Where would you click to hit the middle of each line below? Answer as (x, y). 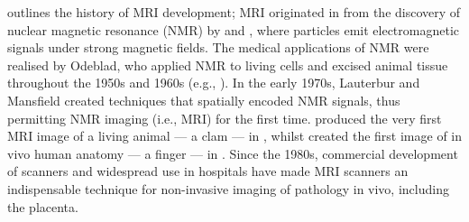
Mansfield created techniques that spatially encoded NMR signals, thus (204, 100)
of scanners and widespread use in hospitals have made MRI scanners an (208, 171)
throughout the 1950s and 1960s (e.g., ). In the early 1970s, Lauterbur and (214, 83)
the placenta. (43, 206)
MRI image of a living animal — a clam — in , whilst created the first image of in (235, 136)
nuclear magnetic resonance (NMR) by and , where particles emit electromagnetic (234, 29)
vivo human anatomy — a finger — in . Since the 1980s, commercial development (233, 153)
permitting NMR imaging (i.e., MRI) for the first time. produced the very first (225, 118)
